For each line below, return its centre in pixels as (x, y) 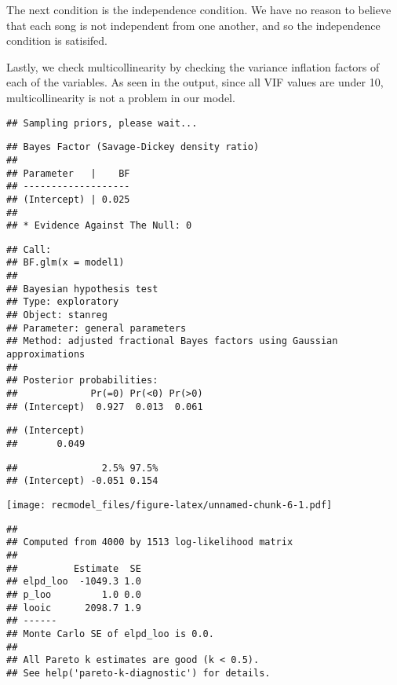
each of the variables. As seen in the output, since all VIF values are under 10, (195, 82)
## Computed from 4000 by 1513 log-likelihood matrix (150, 542)
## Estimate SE (74, 568)
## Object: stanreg (57, 315)
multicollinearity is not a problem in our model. (121, 97)
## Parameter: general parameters (97, 328)
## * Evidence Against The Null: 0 (99, 226)
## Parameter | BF (68, 173)
